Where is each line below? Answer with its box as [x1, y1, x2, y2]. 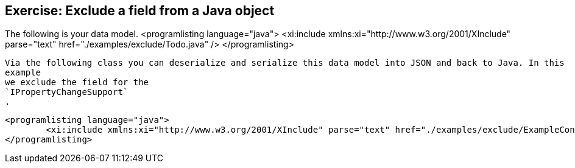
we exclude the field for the [5, 77, 149, 88]
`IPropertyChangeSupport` [5, 87, 129, 97]
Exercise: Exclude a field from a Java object [5, 3, 275, 18]
